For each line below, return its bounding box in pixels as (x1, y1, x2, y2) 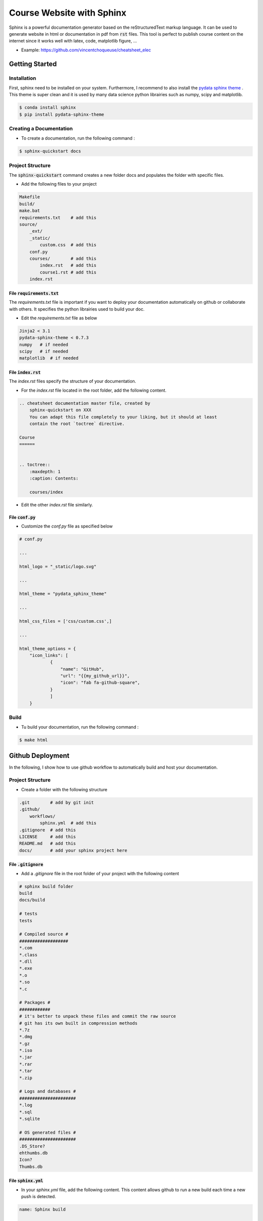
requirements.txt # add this (19, 215, 97, 220)
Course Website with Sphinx (9, 7, 127, 18)
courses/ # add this (29, 255, 97, 261)
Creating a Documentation (9, 125, 73, 132)
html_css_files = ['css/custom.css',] (19, 618, 112, 624)
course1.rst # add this (39, 269, 97, 275)
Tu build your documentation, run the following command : (21, 724, 139, 730)
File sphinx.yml (9, 1178, 43, 1184)
